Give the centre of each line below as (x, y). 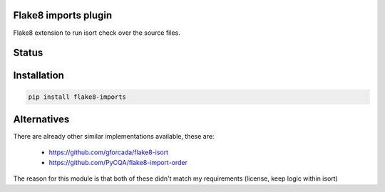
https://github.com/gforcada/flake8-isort (109, 152)
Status (28, 53)
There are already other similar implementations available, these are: (114, 137)
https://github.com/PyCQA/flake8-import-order (118, 162)
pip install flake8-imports (77, 97)
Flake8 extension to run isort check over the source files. (97, 33)
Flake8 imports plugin (63, 15)
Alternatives (41, 119)
